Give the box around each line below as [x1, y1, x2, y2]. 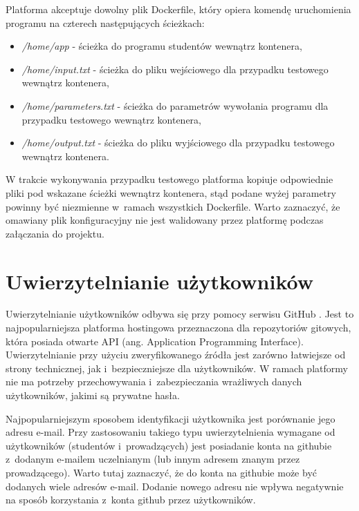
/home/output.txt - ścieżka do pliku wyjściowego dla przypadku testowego [21, 135, 335, 150]
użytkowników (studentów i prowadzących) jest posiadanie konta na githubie [6, 438, 332, 452]
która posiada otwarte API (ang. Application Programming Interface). [6, 334, 304, 348]
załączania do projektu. [6, 226, 104, 240]
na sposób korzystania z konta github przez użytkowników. [6, 492, 256, 507]
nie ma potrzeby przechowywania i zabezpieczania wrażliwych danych [6, 374, 302, 389]
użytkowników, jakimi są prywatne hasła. [6, 388, 180, 402]
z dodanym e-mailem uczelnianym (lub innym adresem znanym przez [6, 452, 300, 466]
